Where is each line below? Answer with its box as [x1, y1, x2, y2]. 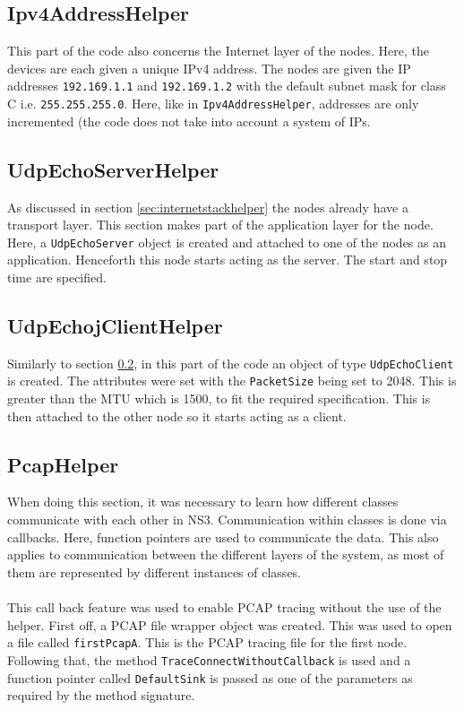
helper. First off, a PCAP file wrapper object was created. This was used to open [7, 615, 452, 634]
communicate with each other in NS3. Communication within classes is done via [7, 510, 447, 529]
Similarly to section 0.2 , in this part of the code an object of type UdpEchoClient [7, 353, 454, 372]
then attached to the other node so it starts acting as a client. [7, 406, 347, 425]
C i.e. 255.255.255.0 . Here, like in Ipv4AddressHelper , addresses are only [7, 94, 419, 113]
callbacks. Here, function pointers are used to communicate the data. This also [7, 527, 439, 546]
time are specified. [7, 267, 107, 286]
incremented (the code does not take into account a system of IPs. [7, 111, 371, 130]
